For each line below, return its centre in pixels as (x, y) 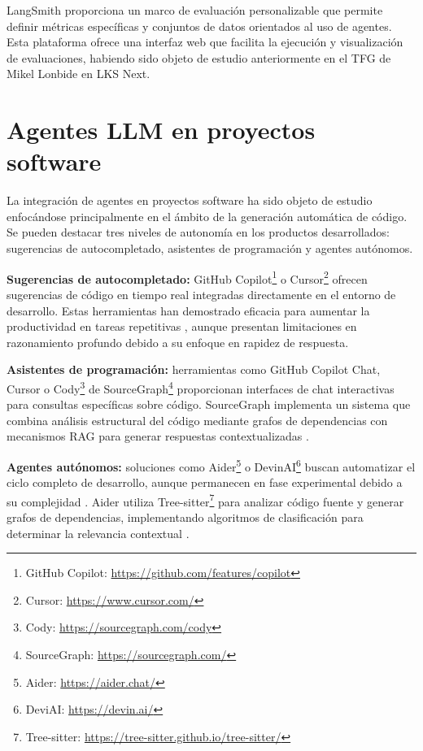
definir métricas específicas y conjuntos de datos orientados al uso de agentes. (199, 26)
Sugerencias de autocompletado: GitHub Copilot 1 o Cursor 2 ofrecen (187, 277)
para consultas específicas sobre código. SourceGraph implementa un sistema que (209, 404)
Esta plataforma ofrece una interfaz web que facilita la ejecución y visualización (205, 42)
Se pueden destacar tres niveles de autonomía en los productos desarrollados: (198, 232)
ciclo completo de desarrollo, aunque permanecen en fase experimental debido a (205, 482)
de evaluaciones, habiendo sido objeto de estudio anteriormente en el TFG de (199, 57)
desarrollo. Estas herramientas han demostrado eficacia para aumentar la (188, 310)
